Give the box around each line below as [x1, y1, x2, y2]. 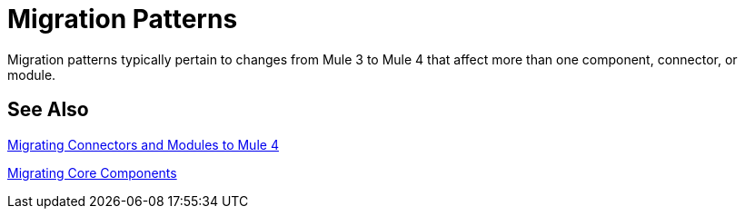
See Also [7, 98, 89, 122]
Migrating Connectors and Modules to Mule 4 [7, 136, 279, 152]
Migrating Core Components [7, 164, 177, 181]
